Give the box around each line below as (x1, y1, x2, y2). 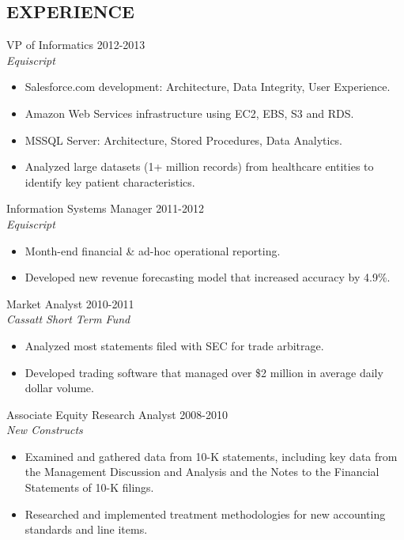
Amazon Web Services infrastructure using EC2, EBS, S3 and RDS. (25, 104, 354, 121)
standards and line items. (25, 521, 148, 538)
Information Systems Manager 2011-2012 (6, 200, 204, 217)
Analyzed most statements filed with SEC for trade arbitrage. (25, 337, 324, 353)
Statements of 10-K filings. (25, 479, 154, 496)
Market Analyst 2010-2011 (6, 295, 134, 312)
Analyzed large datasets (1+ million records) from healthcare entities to (25, 158, 374, 175)
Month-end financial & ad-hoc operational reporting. (25, 242, 281, 259)
